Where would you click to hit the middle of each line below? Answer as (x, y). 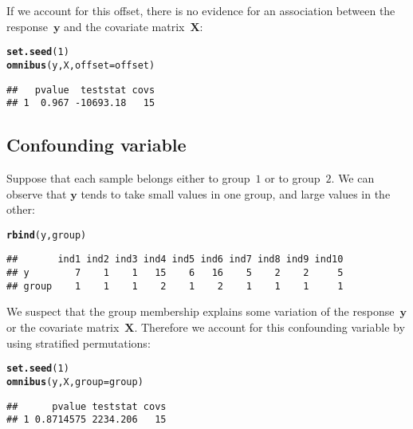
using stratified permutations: (79, 342)
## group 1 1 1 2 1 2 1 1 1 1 (175, 286)
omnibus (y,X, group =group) (75, 382)
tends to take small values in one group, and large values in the (236, 193)
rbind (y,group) (47, 235)
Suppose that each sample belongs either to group (128, 178)
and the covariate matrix (124, 26)
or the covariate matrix (63, 327)
